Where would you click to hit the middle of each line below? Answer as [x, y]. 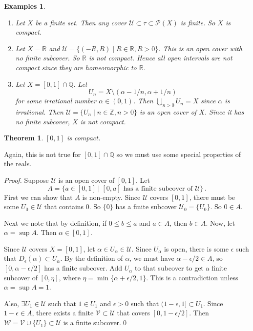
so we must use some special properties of [179, 154]
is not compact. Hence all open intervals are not [160, 58]
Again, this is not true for [42, 154]
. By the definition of [92, 258]
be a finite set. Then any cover [81, 22]
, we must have [152, 258]
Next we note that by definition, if [55, 223]
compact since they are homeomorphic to [76, 67]
